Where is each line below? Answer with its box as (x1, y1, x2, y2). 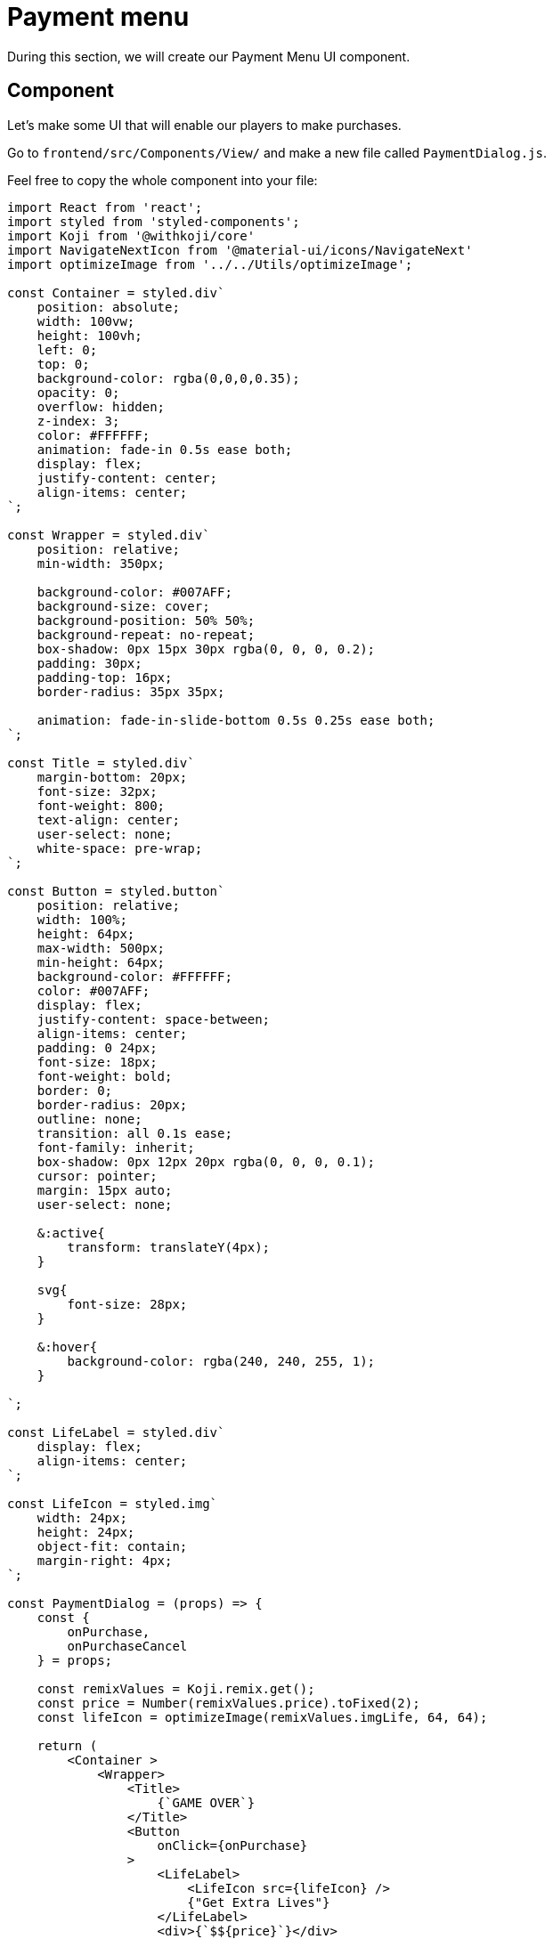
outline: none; (37, 1111, 142, 1126)
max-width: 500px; (37, 940, 166, 955)
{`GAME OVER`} (157, 1795, 256, 1810)
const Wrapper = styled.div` (7, 527, 210, 542)
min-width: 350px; (37, 556, 166, 571)
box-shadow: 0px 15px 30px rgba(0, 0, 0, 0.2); (37, 641, 376, 656)
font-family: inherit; (37, 1140, 195, 1155)
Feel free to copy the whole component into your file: (7, 172, 318, 188)
